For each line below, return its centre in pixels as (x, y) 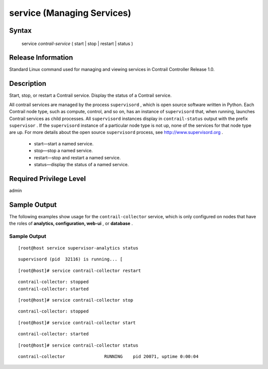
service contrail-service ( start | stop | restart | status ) (77, 43)
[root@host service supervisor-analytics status (78, 248)
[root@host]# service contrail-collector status (78, 345)
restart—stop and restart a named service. (77, 157)
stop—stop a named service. (63, 151)
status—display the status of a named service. (81, 164)
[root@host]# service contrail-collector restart (80, 271)
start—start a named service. (64, 143)
